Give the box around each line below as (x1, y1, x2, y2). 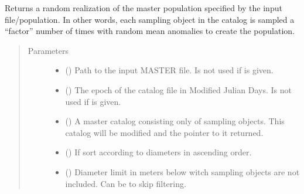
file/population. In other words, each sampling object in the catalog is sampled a (5, 13, 295, 25)
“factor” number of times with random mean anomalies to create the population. (5, 25, 295, 37)
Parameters (28, 44, 69, 56)
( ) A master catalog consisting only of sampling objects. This (65, 115, 285, 127)
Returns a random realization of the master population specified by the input (5, 2, 282, 13)
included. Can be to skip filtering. (65, 177, 186, 189)
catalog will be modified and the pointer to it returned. (65, 126, 264, 138)
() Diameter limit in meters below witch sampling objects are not (65, 165, 300, 178)
